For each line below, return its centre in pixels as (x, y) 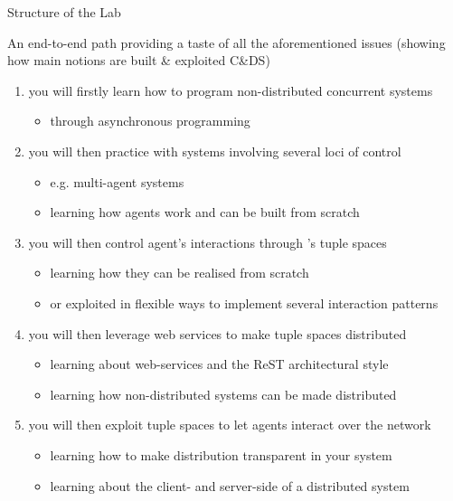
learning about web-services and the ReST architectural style (219, 364)
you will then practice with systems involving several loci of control (215, 151)
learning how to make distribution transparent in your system (221, 454)
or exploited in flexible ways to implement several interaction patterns (244, 302)
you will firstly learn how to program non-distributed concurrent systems (231, 90)
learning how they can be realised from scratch (179, 273)
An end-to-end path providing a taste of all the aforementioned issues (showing (226, 42)
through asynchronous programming (150, 121)
